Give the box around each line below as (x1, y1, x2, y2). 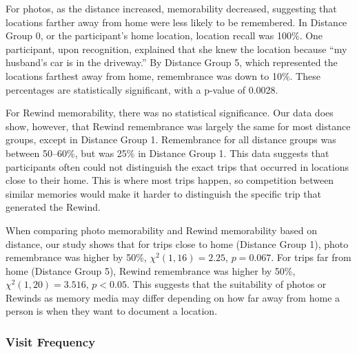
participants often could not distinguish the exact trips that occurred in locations (6, 159, 349, 174)
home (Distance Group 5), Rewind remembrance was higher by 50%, (6, 263, 296, 278)
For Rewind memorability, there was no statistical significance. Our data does (6, 105, 334, 120)
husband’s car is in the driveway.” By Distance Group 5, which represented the (6, 55, 338, 70)
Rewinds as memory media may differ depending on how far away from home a (6, 290, 340, 304)
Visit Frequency (6, 333, 96, 350)
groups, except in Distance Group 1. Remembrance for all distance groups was (6, 132, 336, 147)
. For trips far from (271, 250, 351, 264)
